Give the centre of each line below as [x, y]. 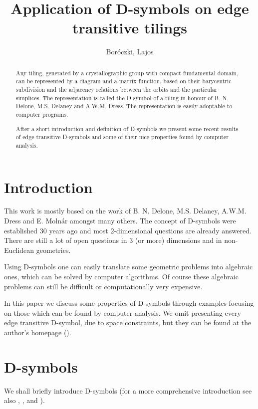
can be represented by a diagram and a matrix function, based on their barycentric [124, 81]
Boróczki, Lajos [130, 52]
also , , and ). [24, 400]
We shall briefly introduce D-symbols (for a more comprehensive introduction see [128, 390]
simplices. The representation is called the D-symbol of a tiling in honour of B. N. [122, 98]
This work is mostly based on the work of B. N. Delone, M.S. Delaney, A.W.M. [125, 211]
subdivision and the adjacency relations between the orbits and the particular [117, 90]
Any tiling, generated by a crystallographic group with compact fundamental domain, [127, 73]
